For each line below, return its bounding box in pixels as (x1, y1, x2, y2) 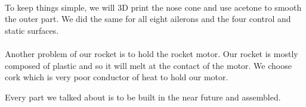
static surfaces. (5, 24, 59, 36)
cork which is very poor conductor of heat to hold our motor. (5, 71, 228, 83)
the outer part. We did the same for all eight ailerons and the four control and (5, 12, 291, 25)
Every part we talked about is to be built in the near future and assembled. (5, 90, 281, 103)
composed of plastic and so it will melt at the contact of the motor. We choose (5, 59, 292, 71)
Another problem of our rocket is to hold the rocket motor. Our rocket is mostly (5, 47, 298, 59)
